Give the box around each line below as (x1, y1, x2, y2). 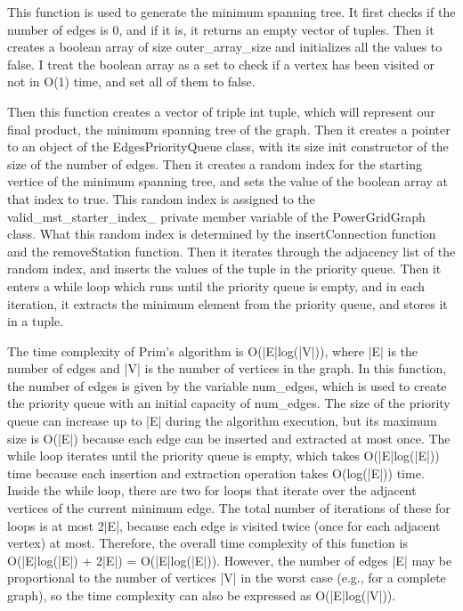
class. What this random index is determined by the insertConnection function (7, 224, 436, 243)
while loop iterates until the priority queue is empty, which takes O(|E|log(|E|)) (7, 446, 440, 465)
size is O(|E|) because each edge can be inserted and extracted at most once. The (7, 428, 451, 447)
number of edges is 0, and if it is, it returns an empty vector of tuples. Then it (7, 20, 435, 38)
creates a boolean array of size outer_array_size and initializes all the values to (7, 37, 443, 56)
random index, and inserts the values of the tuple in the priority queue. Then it (7, 259, 442, 278)
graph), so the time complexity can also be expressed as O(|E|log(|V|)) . (7, 586, 396, 604)
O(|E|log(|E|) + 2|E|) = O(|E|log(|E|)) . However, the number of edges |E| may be (7, 550, 452, 569)
